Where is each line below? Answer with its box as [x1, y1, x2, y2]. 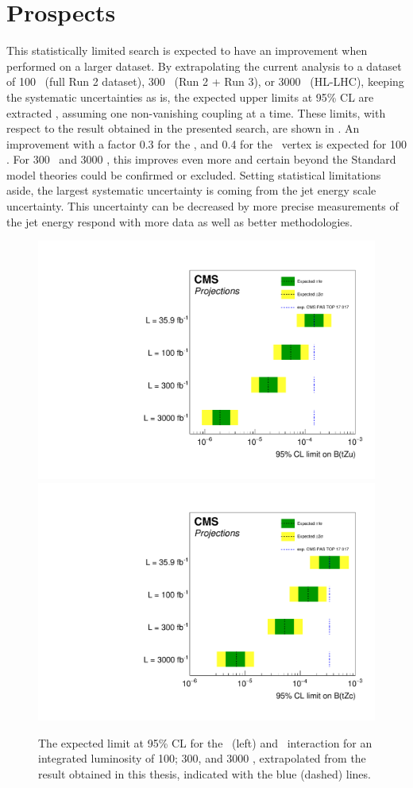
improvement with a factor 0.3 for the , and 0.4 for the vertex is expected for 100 [6, 135, 407, 152]
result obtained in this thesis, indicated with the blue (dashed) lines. [38, 765, 371, 782]
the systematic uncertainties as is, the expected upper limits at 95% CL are [6, 88, 374, 105]
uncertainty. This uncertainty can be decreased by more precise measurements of [6, 198, 399, 214]
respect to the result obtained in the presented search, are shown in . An [6, 120, 360, 137]
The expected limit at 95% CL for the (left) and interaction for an [38, 734, 372, 751]
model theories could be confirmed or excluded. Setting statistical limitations [6, 166, 381, 183]
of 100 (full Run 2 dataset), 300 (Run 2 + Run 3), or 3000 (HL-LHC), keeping [6, 73, 404, 90]
